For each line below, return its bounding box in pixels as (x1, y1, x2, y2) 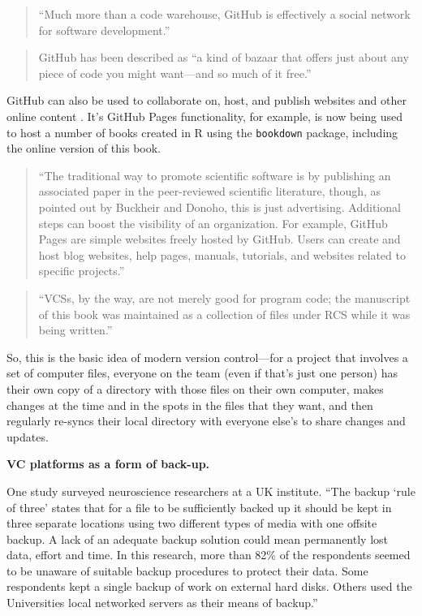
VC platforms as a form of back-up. (6, 455, 210, 472)
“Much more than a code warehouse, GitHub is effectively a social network (38, 6, 411, 22)
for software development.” (38, 21, 170, 38)
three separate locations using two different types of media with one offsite (6, 515, 377, 532)
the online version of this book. (6, 140, 161, 157)
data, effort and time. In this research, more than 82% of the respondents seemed (6, 546, 411, 563)
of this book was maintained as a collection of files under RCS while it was (38, 305, 411, 322)
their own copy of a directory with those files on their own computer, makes (6, 380, 384, 397)
